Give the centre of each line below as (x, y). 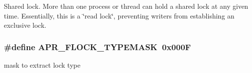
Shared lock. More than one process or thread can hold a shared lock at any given (126, 6)
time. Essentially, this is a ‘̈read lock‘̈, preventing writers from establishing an (119, 15)
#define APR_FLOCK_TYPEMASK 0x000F (98, 46)
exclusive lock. (25, 25)
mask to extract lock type (42, 65)
